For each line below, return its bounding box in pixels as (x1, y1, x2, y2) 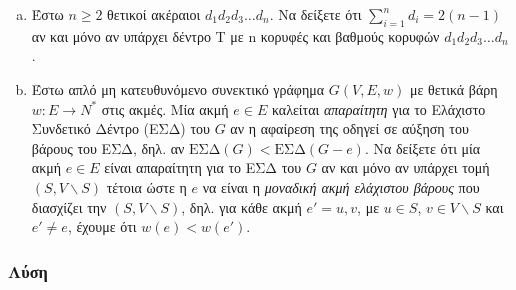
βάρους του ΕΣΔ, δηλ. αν (31, 137, 185, 158)
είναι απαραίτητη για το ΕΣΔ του (104, 157, 302, 178)
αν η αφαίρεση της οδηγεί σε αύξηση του (230, 118, 469, 139)
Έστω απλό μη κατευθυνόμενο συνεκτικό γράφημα (31, 78, 325, 99)
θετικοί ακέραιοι (107, 4, 201, 24)
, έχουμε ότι (67, 216, 137, 237)
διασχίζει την (31, 196, 107, 217)
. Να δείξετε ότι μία (364, 137, 481, 158)
